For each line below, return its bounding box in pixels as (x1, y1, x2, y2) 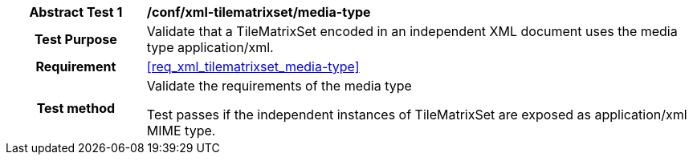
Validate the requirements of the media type (146, 78, 412, 94)
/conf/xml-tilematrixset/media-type (146, 4, 371, 20)
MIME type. (146, 123, 216, 139)
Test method (36, 100, 116, 116)
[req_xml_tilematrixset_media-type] (146, 58, 360, 74)
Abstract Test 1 (29, 4, 123, 20)
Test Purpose (34, 31, 117, 47)
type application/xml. (146, 39, 274, 55)
